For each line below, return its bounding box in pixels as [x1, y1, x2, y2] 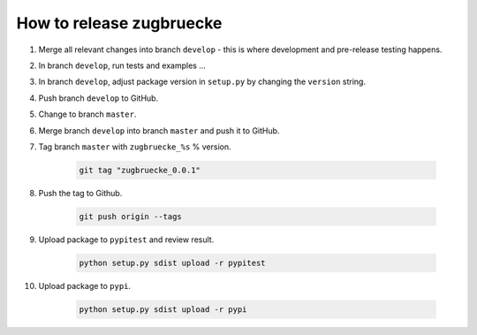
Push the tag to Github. [38, 187, 123, 198]
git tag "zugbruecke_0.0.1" [79, 164, 201, 175]
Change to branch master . [38, 109, 137, 119]
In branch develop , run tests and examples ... [38, 60, 207, 71]
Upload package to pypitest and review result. [38, 234, 215, 245]
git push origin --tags [79, 211, 183, 221]
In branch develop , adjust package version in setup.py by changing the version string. [38, 76, 367, 88]
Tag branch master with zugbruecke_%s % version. [38, 141, 231, 152]
